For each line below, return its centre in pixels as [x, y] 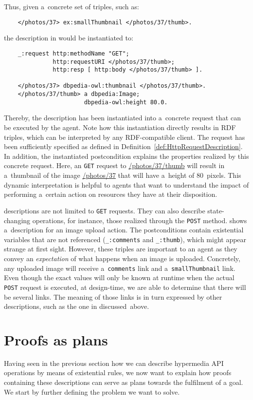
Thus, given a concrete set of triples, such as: [72, 6]
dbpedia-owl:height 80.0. [126, 102]
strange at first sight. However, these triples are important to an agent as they [121, 249]
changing [17, 220]
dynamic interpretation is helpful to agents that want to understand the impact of [126, 184]
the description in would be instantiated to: [69, 38]
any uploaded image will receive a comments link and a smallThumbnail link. [120, 268]
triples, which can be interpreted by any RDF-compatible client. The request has [125, 137]
